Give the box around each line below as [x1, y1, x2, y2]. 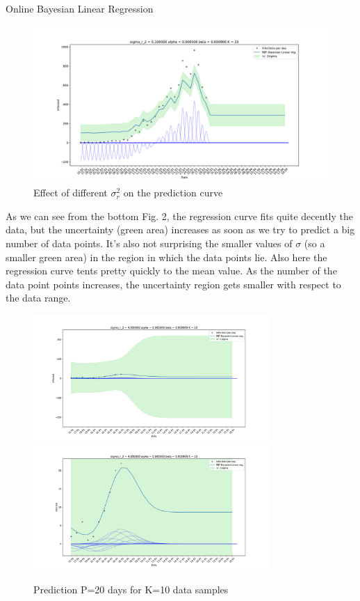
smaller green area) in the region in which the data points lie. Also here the [6, 249, 327, 264]
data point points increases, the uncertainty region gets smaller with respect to [6, 276, 341, 291]
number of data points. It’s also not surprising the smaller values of [6, 236, 293, 251]
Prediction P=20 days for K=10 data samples [33, 582, 229, 596]
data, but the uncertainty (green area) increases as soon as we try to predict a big [6, 222, 355, 237]
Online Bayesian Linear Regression [6, 1, 154, 15]
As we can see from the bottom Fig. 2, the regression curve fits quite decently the [6, 208, 353, 223]
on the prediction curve [123, 185, 223, 200]
